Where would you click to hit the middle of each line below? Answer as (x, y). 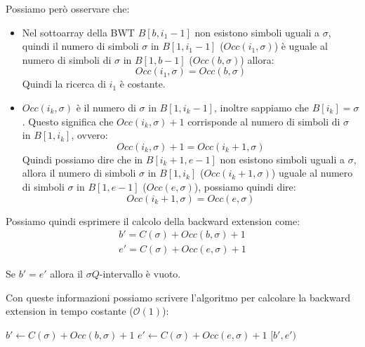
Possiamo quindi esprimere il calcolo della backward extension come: (153, 220)
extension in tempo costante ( (69, 311)
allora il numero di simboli (79, 173)
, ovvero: (89, 135)
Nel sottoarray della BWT (78, 32)
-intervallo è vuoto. (140, 274)
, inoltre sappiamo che (261, 107)
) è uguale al (301, 46)
